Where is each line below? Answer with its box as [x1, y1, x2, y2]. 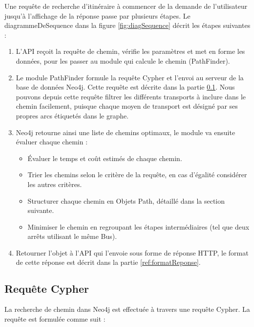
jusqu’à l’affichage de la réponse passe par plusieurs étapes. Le [4, 10, 190, 21]
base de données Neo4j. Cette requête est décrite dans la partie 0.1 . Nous [16, 82, 235, 92]
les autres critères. [27, 179, 82, 189]
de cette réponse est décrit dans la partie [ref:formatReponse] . [16, 257, 201, 267]
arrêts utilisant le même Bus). [27, 231, 117, 241]
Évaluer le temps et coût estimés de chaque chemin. [27, 153, 182, 163]
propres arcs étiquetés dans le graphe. [16, 110, 129, 120]
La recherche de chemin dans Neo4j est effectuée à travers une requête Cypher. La [4, 304, 250, 314]
